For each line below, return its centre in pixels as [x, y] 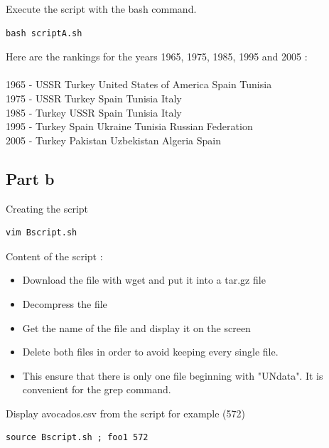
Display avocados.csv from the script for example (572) [125, 413]
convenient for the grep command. [97, 389]
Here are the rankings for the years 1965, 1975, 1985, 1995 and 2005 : [157, 57]
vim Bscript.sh [42, 233]
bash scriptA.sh [44, 33]
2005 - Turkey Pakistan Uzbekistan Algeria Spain [114, 140]
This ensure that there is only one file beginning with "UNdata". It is [173, 375]
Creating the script [47, 208]
